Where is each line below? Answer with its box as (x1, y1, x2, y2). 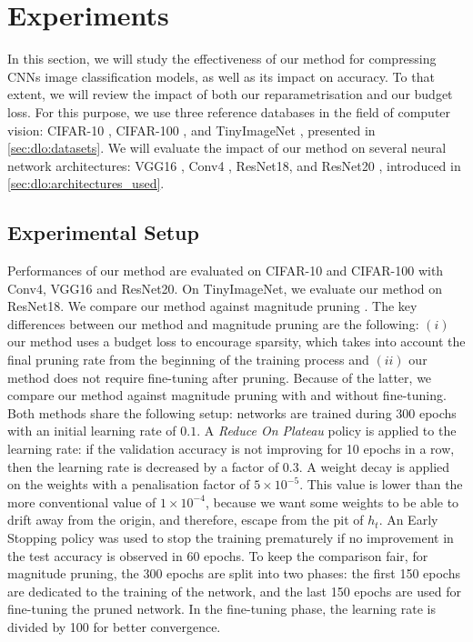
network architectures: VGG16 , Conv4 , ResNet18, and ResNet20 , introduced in (7, 155, 461, 175)
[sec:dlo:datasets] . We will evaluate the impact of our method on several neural (7, 138, 447, 157)
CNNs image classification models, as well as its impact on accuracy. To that (7, 66, 435, 85)
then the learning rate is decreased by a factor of (7, 456, 279, 476)
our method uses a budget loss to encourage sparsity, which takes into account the (7, 332, 466, 351)
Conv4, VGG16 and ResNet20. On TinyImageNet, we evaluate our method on (7, 278, 443, 297)
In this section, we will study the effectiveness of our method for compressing (7, 49, 437, 68)
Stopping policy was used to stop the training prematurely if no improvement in (7, 527, 454, 547)
